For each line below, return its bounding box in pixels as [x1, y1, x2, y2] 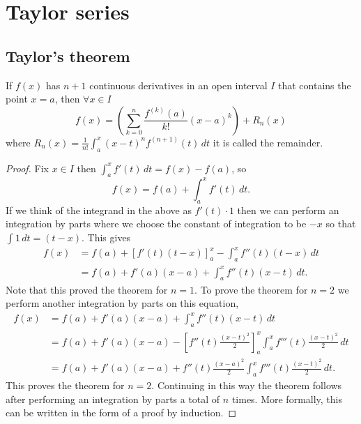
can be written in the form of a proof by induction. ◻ [6, 405, 237, 420]
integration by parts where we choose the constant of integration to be [6, 216, 307, 231]
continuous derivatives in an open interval [89, 77, 268, 92]
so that [325, 216, 356, 231]
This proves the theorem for [6, 378, 125, 393]
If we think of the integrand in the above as [6, 202, 192, 217]
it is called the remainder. [213, 135, 323, 149]
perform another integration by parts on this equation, [6, 296, 239, 310]
